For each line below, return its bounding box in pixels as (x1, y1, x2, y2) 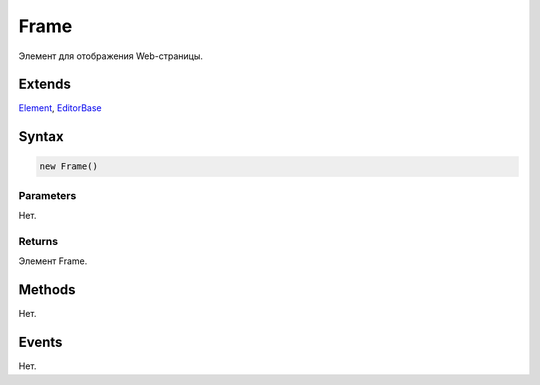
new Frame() (39, 161, 99, 172)
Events (18, 334, 63, 351)
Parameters (18, 188, 77, 202)
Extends (18, 76, 72, 93)
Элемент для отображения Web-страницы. (18, 50, 204, 62)
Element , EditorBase (18, 102, 102, 114)
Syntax (18, 128, 64, 145)
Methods (18, 281, 76, 299)
